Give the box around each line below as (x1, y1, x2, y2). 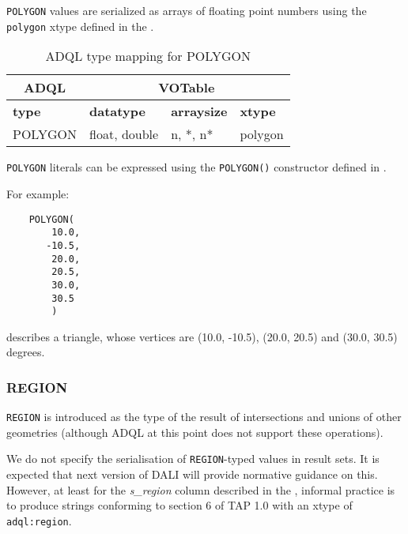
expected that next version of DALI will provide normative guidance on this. (6, 466, 378, 483)
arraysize (171, 102, 228, 121)
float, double (89, 125, 159, 144)
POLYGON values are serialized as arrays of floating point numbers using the (6, 2, 367, 18)
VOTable (158, 78, 215, 97)
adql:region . (6, 512, 72, 528)
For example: (6, 185, 70, 201)
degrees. (6, 344, 45, 360)
